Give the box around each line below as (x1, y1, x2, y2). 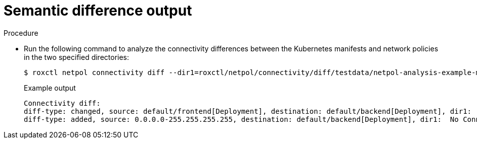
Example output (24, 83, 76, 92)
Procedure (4, 28, 38, 37)
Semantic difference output (4, 2, 192, 19)
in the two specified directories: (24, 52, 129, 61)
